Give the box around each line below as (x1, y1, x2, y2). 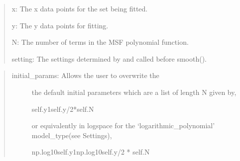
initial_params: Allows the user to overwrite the (11, 70, 159, 80)
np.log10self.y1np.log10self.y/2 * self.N (31, 147, 150, 157)
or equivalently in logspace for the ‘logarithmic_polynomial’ (31, 120, 215, 131)
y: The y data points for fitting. (11, 20, 109, 30)
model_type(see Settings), (31, 130, 112, 140)
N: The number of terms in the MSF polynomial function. (11, 37, 189, 47)
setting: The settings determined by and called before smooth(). (11, 53, 207, 64)
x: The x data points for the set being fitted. (11, 3, 148, 13)
